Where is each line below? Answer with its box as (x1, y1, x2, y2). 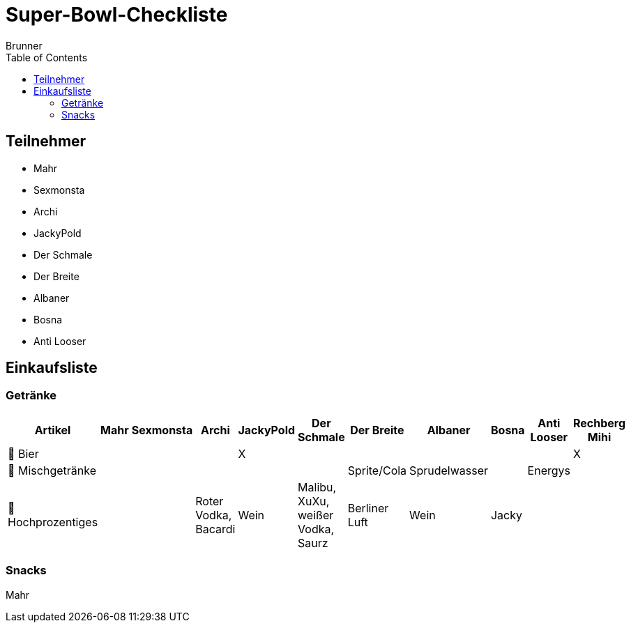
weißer (298, 507, 334, 522)
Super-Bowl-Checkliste (6, 3, 228, 26)
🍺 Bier (8, 446, 39, 461)
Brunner (6, 39, 43, 52)
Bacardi (195, 521, 236, 536)
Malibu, (298, 480, 337, 494)
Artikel (34, 422, 71, 437)
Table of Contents (6, 51, 88, 63)
